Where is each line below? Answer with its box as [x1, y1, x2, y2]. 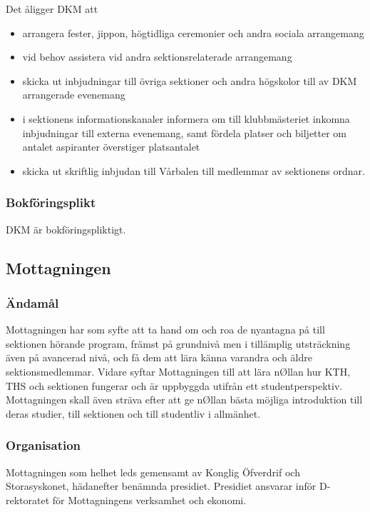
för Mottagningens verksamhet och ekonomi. [52, 492, 247, 507]
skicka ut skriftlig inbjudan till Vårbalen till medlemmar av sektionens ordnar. [22, 163, 365, 178]
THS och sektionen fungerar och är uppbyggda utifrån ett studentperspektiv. [6, 378, 343, 393]
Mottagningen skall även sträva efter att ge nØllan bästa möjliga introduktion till [6, 392, 363, 407]
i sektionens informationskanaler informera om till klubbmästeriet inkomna [22, 111, 350, 126]
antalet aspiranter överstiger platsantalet [22, 139, 200, 154]
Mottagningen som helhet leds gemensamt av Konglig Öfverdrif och [6, 464, 300, 479]
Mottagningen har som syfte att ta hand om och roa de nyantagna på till [6, 322, 325, 337]
